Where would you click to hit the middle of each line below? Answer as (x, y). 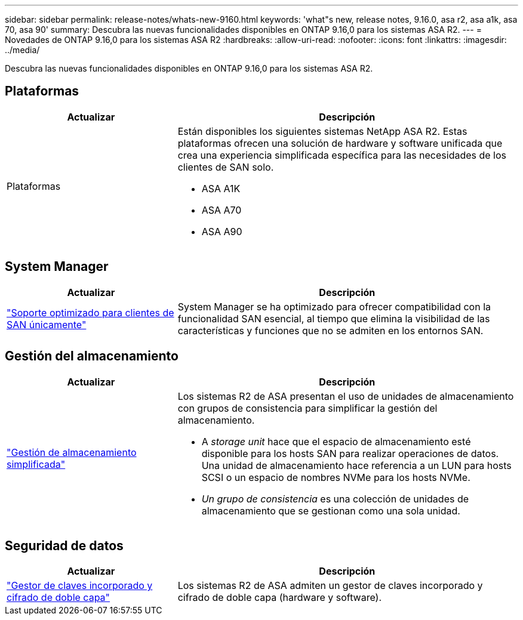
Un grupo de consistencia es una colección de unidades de (335, 499)
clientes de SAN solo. (226, 167)
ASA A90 (222, 231)
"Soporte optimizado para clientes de (90, 312)
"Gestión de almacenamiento (72, 452)
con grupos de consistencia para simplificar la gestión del (307, 408)
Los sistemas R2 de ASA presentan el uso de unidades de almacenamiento (346, 396)
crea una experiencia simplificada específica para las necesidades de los (342, 155)
